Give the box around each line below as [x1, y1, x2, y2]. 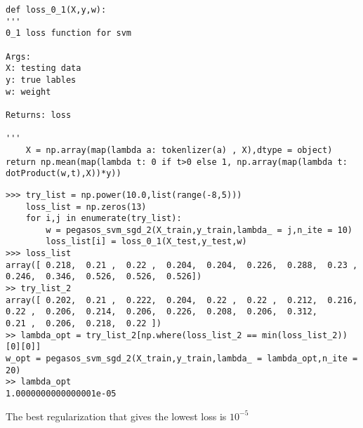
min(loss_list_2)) [262, 330, 348, 340]
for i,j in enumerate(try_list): [25, 213, 182, 224]
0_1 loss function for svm [6, 28, 131, 39]
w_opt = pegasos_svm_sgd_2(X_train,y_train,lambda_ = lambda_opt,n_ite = [6, 354, 358, 364]
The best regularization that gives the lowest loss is [6, 408, 227, 423]
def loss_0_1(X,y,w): [6, 5, 107, 15]
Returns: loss [6, 109, 72, 120]
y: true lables [6, 74, 77, 85]
